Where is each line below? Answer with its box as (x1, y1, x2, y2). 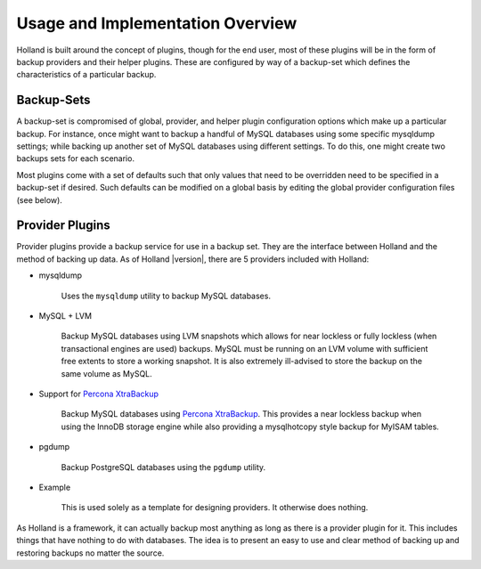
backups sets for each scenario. (16, 153, 135, 164)
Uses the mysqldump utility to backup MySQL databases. (61, 290, 272, 301)
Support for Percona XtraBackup (38, 388, 159, 399)
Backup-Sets (16, 93, 91, 108)
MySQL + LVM (38, 311, 93, 321)
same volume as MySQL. (61, 368, 153, 378)
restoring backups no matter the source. (16, 548, 165, 558)
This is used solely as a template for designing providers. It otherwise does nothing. (61, 502, 369, 513)
